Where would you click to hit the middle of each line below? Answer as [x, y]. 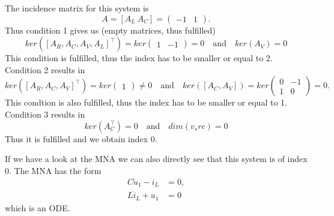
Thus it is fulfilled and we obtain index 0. [81, 138]
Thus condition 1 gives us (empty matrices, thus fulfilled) [110, 30]
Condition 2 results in [45, 69]
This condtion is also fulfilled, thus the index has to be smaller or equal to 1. [146, 102]
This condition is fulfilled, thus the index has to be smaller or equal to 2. [139, 58]
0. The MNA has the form [53, 170]
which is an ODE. [38, 207]
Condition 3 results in [45, 114]
